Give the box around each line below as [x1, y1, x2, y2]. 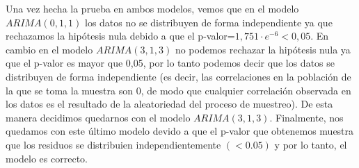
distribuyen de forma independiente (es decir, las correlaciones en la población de [6, 69, 351, 83]
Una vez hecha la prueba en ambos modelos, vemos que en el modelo [6, 1, 299, 15]
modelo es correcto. [6, 151, 88, 165]
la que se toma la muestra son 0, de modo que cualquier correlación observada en [6, 83, 351, 97]
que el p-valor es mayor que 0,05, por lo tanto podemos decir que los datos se [6, 56, 335, 70]
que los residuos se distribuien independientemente [6, 137, 221, 151]
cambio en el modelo [6, 42, 93, 56]
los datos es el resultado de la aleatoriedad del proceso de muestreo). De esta [6, 96, 333, 111]
